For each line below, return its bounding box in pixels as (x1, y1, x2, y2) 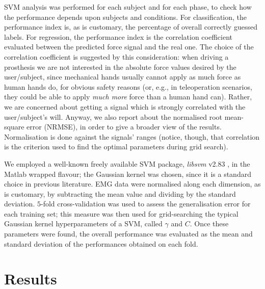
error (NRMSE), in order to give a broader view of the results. (26, 121, 222, 132)
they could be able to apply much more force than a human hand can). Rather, (4, 91, 252, 102)
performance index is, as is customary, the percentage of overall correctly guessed (4, 21, 257, 32)
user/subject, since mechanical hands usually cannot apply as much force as (4, 71, 241, 82)
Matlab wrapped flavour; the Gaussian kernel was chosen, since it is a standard (4, 168, 251, 179)
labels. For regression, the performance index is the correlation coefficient (4, 31, 232, 42)
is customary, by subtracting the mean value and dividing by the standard (4, 188, 236, 199)
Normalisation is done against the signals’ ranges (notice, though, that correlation (4, 131, 260, 142)
